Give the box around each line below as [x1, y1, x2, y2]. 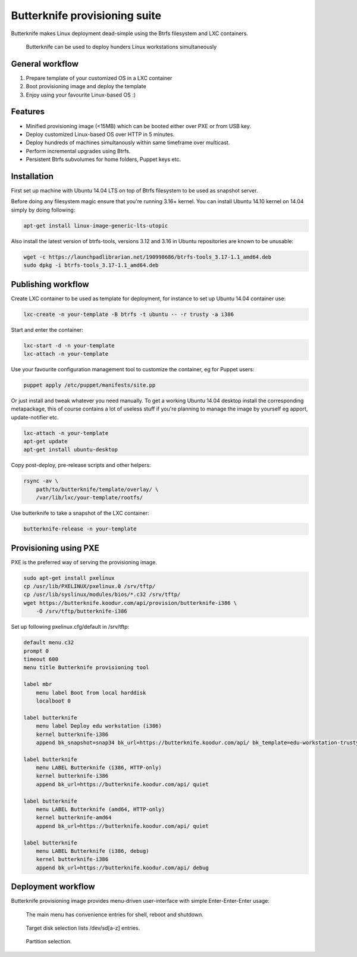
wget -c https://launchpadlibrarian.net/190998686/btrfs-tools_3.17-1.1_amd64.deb [23, 253, 272, 260]
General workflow [11, 58, 79, 69]
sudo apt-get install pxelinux [23, 574, 115, 581]
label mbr [23, 681, 52, 688]
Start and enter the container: [11, 326, 83, 333]
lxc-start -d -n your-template [23, 342, 115, 349]
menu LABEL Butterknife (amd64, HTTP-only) [36, 806, 165, 813]
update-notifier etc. [11, 414, 59, 421]
